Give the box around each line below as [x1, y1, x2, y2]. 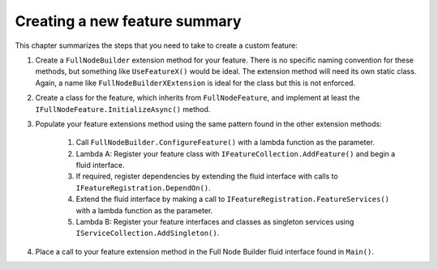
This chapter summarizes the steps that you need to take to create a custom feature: [15, 41, 298, 50]
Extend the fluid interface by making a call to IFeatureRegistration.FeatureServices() [75, 195, 389, 204]
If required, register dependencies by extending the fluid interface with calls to [75, 171, 338, 182]
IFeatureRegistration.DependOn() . [75, 182, 211, 192]
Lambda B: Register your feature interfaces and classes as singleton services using [75, 217, 354, 227]
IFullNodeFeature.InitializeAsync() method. [35, 104, 211, 114]
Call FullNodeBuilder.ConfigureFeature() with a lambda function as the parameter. [75, 138, 375, 148]
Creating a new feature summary [15, 12, 242, 30]
